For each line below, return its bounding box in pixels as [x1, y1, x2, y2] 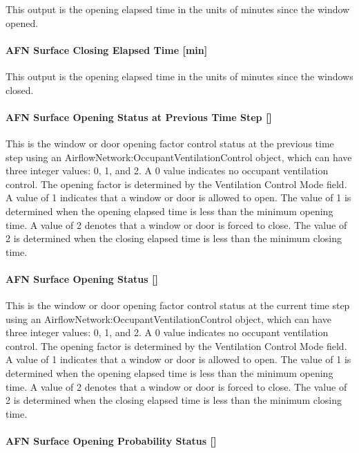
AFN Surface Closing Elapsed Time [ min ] [6, 42, 208, 57]
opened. [6, 15, 39, 30]
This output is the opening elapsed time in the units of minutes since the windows [6, 68, 353, 83]
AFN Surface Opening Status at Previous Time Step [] [6, 109, 272, 124]
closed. [6, 82, 34, 97]
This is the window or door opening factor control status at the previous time [6, 136, 334, 150]
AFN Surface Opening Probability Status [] [6, 434, 217, 448]
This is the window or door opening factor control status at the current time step [6, 298, 350, 313]
